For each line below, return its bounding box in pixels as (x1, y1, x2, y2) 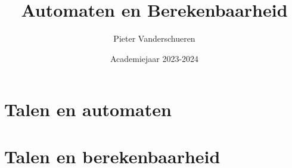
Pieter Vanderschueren (113, 32, 195, 45)
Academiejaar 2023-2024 (110, 52, 199, 64)
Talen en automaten (4, 97, 172, 122)
